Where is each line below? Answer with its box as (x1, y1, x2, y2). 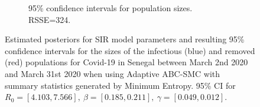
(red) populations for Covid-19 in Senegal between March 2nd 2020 (5, 56, 248, 68)
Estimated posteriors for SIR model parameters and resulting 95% (5, 33, 245, 45)
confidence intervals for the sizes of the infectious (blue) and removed (5, 44, 255, 56)
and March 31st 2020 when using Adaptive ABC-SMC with (5, 67, 220, 79)
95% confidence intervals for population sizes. (28, 2, 193, 14)
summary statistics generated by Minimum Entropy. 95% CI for (5, 79, 236, 91)
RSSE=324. (28, 13, 71, 25)
